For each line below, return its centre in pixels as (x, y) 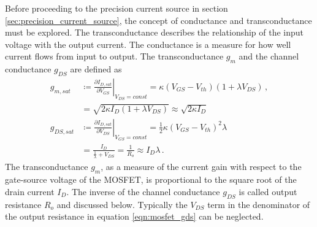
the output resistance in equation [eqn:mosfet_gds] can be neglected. (134, 216)
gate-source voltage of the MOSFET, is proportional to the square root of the (151, 179)
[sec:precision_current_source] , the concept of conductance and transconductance (158, 20)
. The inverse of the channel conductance (143, 191)
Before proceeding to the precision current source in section (116, 8)
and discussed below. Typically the (122, 204)
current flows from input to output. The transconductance (114, 56)
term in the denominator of (259, 204)
